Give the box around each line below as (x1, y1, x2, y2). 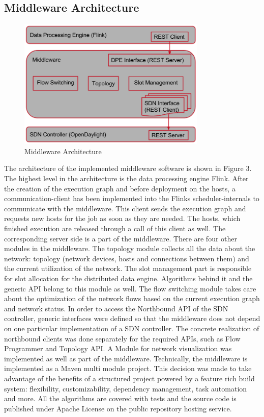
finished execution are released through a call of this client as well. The (4, 223, 226, 233)
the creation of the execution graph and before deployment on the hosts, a (4, 183, 236, 193)
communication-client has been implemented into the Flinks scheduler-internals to (4, 193, 259, 204)
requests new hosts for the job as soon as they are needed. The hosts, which (4, 213, 241, 224)
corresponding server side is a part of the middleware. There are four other (4, 233, 238, 243)
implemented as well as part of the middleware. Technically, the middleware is (4, 353, 248, 363)
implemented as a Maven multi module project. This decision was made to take (4, 363, 252, 374)
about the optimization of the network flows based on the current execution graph (4, 293, 260, 304)
